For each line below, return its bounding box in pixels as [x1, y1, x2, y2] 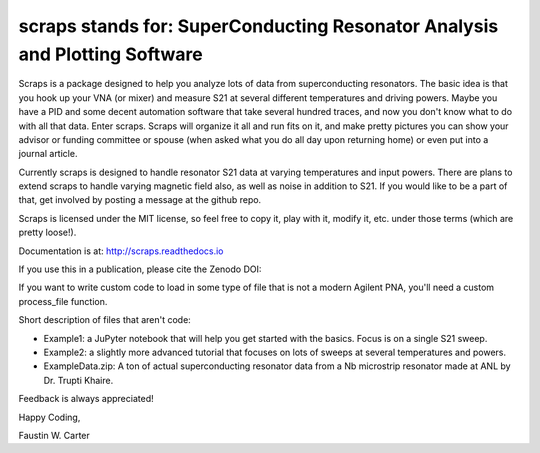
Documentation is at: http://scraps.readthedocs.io [18, 245, 224, 257]
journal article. [18, 148, 78, 160]
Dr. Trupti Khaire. [43, 374, 114, 386]
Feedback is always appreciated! [18, 393, 154, 405]
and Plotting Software [18, 43, 204, 65]
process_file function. [18, 295, 108, 307]
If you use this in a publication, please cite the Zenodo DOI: [18, 263, 262, 275]
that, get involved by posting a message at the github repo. [18, 194, 262, 206]
